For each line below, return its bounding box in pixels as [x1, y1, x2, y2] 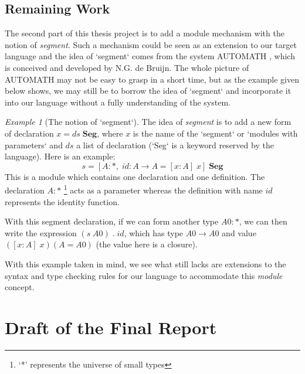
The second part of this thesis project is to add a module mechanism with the [5, 27, 284, 39]
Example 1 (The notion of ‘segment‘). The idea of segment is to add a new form [5, 115, 292, 128]
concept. [5, 281, 35, 293]
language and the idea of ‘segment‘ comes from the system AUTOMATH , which [5, 50, 295, 62]
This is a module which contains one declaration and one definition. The [5, 170, 265, 182]
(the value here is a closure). [96, 238, 198, 250]
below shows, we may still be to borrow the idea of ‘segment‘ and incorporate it [5, 84, 292, 97]
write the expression [5, 226, 77, 239]
